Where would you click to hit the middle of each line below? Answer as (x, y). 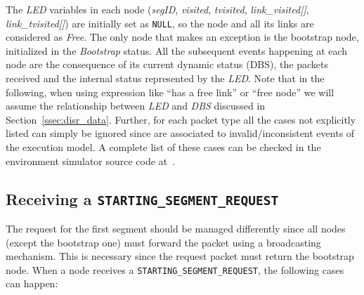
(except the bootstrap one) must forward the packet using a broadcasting (163, 242)
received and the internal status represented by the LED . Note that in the (165, 78)
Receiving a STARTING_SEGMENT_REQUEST (142, 198)
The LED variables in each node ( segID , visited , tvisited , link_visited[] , (157, 9)
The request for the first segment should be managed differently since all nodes (176, 228)
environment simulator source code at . (90, 160)
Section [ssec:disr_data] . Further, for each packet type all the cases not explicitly (181, 119)
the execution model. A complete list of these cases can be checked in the (163, 147)
